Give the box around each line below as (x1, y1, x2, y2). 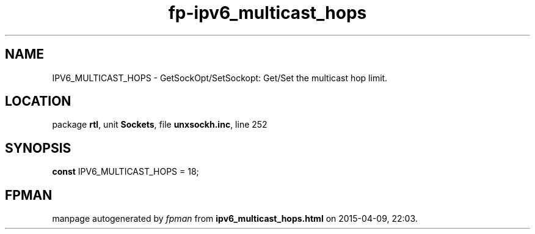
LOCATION (5, 93, 71, 109)
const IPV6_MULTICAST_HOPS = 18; (52, 166, 199, 177)
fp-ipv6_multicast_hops (168, 2, 367, 23)
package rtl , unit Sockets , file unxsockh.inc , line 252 (52, 119, 267, 130)
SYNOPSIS (5, 140, 71, 156)
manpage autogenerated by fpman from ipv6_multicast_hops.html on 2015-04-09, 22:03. (52, 213, 418, 224)
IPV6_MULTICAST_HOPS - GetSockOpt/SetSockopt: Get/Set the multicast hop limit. (52, 72, 388, 83)
